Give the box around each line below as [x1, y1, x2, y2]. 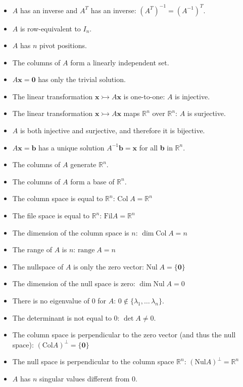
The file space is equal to [12, 210, 89, 221]
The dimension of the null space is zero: [12, 278, 135, 289]
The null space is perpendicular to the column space [12, 356, 174, 367]
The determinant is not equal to [12, 312, 112, 323]
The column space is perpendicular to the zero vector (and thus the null [12, 329, 236, 340]
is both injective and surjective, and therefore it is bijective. [20, 125, 205, 136]
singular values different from [39, 373, 130, 383]
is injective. [175, 91, 210, 101]
